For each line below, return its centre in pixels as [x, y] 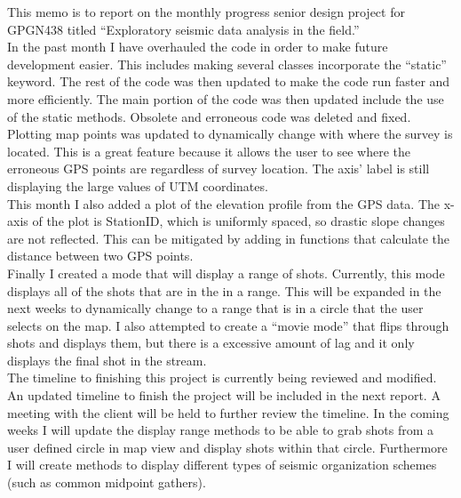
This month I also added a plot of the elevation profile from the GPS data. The [224, 203]
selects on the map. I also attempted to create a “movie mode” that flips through [228, 325]
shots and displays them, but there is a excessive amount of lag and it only [211, 343]
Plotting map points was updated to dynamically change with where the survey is [230, 134]
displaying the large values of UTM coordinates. [138, 185]
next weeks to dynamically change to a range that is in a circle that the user [215, 308]
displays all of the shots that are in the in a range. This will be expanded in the [224, 290]
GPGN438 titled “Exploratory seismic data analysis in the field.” [183, 29]
